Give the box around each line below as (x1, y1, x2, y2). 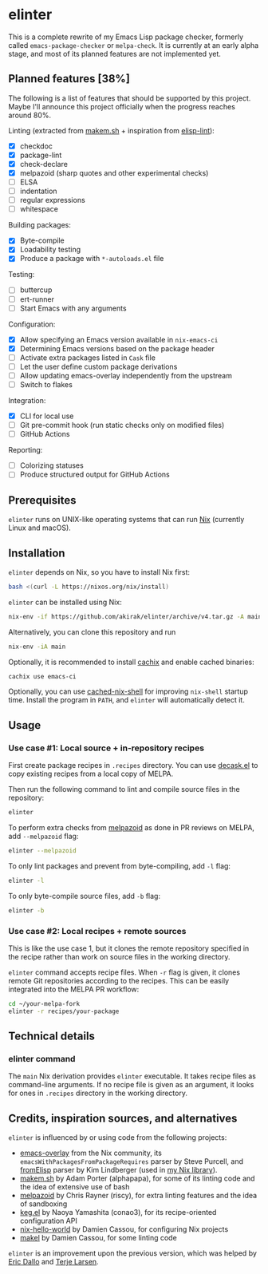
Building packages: (8, 220, 72, 230)
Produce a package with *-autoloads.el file (19, 254, 164, 263)
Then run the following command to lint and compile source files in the (8, 785, 241, 794)
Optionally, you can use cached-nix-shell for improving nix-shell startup (8, 686, 249, 696)
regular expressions (19, 196, 85, 205)
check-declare (19, 159, 68, 168)
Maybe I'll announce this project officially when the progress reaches (8, 101, 235, 111)
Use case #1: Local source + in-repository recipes (8, 742, 205, 754)
